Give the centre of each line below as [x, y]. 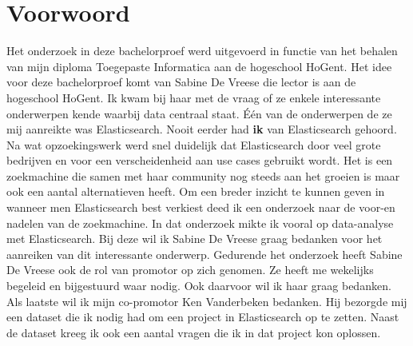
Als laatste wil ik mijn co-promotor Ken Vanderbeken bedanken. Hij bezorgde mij [207, 301]
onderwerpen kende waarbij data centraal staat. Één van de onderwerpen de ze [199, 113]
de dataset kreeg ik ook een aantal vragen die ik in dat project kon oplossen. [194, 332]
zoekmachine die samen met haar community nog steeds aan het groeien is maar [203, 175]
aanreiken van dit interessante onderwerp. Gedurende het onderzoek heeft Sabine [205, 254]
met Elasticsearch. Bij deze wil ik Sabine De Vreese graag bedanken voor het [195, 239]
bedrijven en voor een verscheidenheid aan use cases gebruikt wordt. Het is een [200, 160]
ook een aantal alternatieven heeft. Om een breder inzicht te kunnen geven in [196, 191]
